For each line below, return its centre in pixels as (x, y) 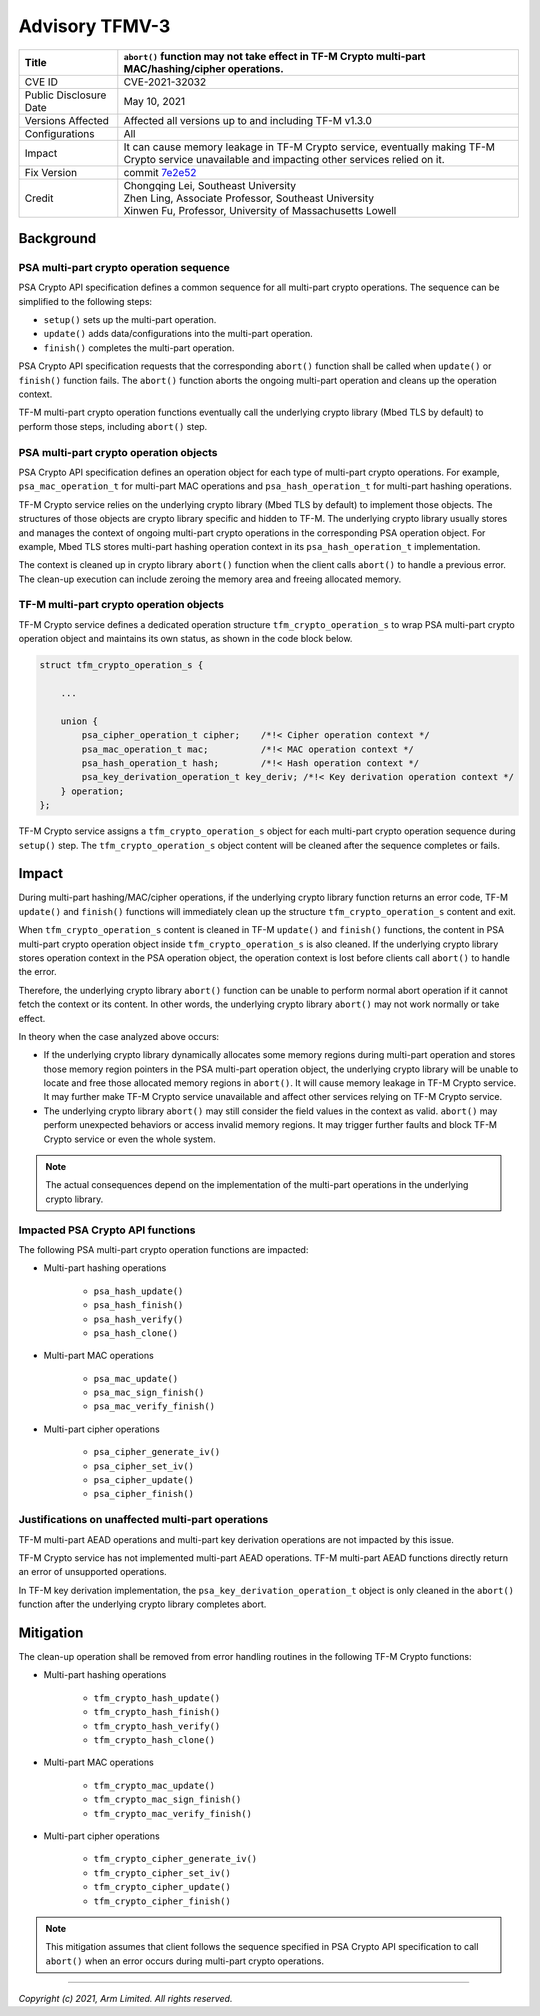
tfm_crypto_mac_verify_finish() (172, 1813)
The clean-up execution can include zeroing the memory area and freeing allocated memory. (210, 579)
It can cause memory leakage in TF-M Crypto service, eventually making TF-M (309, 147)
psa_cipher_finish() (144, 1494)
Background (57, 238)
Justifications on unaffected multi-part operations (143, 1520)
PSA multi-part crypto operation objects (118, 452)
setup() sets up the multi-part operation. (130, 320)
